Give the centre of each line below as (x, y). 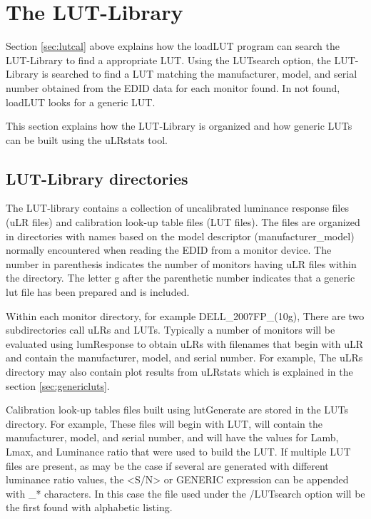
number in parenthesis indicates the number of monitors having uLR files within (181, 263)
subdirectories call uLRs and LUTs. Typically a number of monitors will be (171, 330)
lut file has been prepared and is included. (98, 292)
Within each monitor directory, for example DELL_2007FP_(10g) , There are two (185, 315)
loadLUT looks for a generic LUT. (81, 102)
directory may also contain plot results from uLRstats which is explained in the (179, 372)
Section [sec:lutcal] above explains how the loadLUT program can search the (173, 46)
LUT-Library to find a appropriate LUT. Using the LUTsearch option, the (168, 60)
